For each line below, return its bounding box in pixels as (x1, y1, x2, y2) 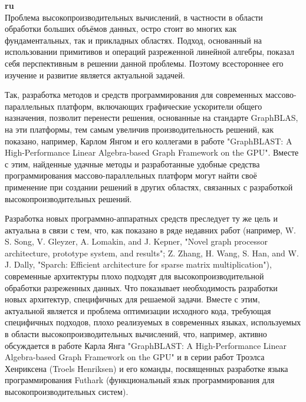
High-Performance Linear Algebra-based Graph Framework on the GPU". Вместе (5, 146, 299, 159)
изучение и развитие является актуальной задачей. (5, 68, 185, 81)
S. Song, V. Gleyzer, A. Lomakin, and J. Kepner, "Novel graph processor (5, 235, 268, 248)
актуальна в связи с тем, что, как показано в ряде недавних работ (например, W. (5, 223, 296, 236)
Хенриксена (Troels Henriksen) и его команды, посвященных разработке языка (5, 362, 288, 374)
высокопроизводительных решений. (5, 192, 132, 205)
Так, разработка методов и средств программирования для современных (5, 88, 263, 101)
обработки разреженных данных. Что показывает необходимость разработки (5, 281, 278, 294)
